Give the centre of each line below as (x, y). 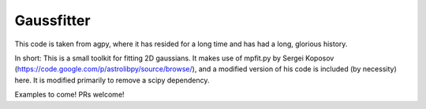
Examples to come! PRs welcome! (70, 95)
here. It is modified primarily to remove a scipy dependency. (112, 80)
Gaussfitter (52, 20)
